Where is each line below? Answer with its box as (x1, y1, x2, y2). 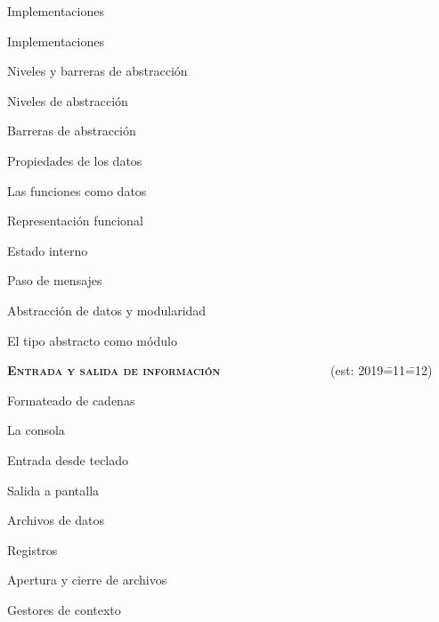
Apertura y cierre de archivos (7, 570, 167, 589)
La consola (7, 421, 65, 439)
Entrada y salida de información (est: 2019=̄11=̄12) (7, 361, 433, 380)
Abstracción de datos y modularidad (7, 300, 207, 319)
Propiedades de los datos (7, 151, 142, 169)
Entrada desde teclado (7, 450, 129, 469)
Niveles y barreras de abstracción (7, 61, 188, 80)
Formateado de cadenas (7, 390, 135, 409)
